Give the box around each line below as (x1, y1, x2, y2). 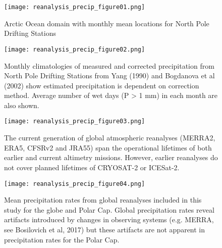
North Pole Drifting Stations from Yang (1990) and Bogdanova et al (4, 70, 215, 81)
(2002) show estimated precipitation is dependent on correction (4, 80, 199, 90)
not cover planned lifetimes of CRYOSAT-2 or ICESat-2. (4, 162, 180, 172)
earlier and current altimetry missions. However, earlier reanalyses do (4, 152, 218, 163)
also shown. (4, 100, 39, 110)
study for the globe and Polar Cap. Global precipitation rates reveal (4, 204, 214, 215)
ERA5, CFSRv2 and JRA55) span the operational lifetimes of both (4, 142, 212, 153)
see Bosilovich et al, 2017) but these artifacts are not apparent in (4, 224, 205, 234)
